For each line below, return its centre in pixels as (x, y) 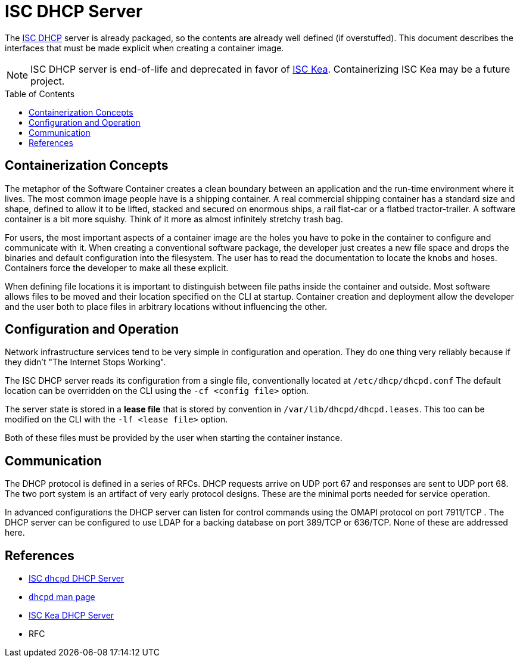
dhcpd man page (62, 597)
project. (48, 81)
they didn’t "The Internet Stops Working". (85, 362)
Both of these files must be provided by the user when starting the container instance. (174, 438)
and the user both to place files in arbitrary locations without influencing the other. (166, 306)
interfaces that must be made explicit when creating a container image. (144, 48)
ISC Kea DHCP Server (71, 616)
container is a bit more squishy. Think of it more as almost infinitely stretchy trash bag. (174, 219)
